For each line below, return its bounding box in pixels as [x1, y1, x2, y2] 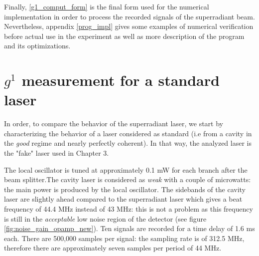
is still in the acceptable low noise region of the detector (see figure [4, 213, 207, 224]
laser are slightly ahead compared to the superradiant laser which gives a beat [4, 194, 243, 204]
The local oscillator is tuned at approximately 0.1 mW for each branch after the [4, 164, 248, 175]
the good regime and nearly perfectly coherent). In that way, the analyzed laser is [4, 138, 252, 148]
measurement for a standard [21, 70, 220, 90]
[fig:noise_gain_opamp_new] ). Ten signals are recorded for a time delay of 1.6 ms [4, 223, 255, 234]
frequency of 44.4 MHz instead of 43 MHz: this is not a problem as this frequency [4, 204, 253, 214]
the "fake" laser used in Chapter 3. [4, 148, 109, 158]
